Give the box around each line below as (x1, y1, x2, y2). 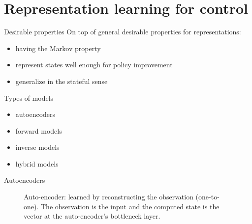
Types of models (4, 92, 54, 103)
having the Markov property (15, 43, 101, 53)
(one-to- (195, 192, 220, 202)
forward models (15, 125, 62, 136)
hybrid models (15, 158, 59, 168)
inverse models (15, 142, 60, 152)
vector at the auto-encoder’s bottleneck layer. (24, 211, 160, 221)
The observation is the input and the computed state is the (40, 201, 220, 211)
